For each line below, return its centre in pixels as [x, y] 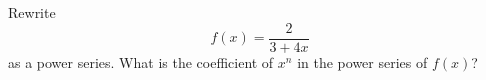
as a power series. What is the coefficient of [141, 61]
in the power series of [362, 61]
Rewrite [32, 12]
